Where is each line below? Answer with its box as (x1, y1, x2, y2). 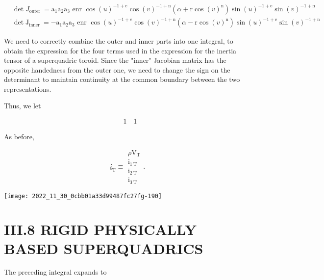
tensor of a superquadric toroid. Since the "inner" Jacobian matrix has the (4, 55, 226, 65)
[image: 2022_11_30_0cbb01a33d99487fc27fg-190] (4, 192, 162, 200)
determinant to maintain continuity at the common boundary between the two (4, 74, 240, 84)
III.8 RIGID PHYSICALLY (4, 219, 197, 239)
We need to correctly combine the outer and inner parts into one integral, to (4, 36, 233, 46)
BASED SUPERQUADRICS (4, 238, 203, 258)
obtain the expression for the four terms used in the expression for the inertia (4, 45, 237, 55)
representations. (4, 84, 51, 94)
